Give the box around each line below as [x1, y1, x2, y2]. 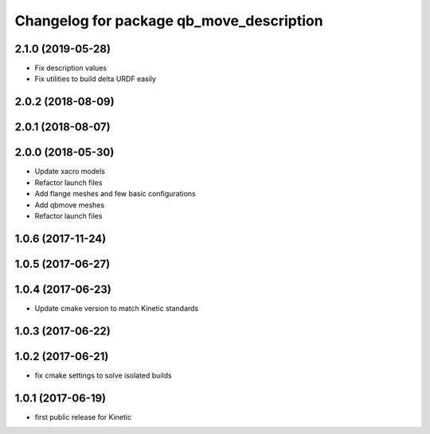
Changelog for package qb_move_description [14, 12, 323, 29]
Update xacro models [34, 167, 106, 176]
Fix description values [34, 64, 107, 73]
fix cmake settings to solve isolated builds [34, 370, 172, 380]
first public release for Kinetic [34, 412, 131, 421]
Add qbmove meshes [34, 200, 105, 210]
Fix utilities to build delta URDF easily [34, 74, 157, 83]
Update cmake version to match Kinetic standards [34, 303, 199, 313]
